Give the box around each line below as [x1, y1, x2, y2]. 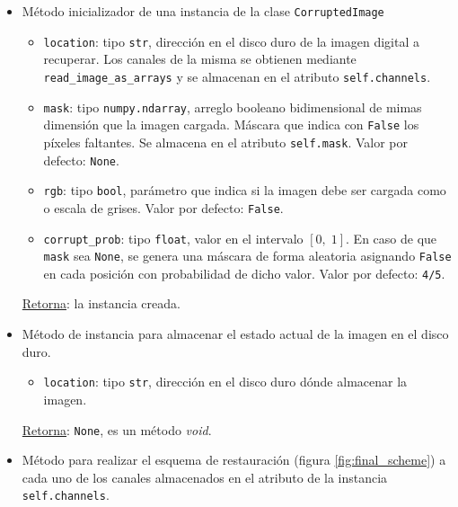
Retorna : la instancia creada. [22, 294, 181, 313]
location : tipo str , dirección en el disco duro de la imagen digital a [43, 31, 420, 50]
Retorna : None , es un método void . [22, 420, 212, 439]
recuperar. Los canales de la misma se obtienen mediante [43, 49, 357, 68]
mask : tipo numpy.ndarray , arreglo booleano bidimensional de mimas [43, 97, 422, 116]
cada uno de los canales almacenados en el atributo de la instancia [22, 467, 388, 486]
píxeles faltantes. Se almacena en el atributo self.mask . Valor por [43, 132, 408, 151]
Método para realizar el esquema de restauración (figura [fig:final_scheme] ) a [22, 450, 446, 469]
